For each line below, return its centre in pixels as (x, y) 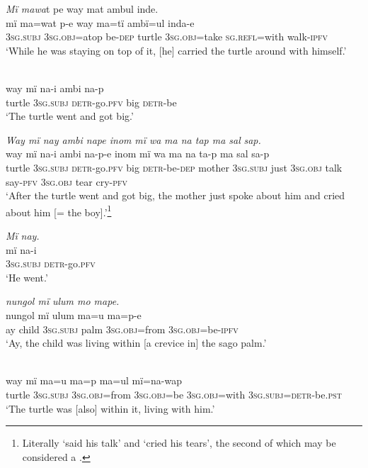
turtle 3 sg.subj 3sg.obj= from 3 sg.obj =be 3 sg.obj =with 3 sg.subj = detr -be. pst (174, 394)
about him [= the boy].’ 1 (59, 211)
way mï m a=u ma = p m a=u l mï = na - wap (94, 380)
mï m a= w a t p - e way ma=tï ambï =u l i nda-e (100, 22)
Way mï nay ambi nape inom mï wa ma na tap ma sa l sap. (133, 139)
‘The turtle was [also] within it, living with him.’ (110, 408)
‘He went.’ (27, 277)
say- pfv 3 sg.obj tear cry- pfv (67, 181)
